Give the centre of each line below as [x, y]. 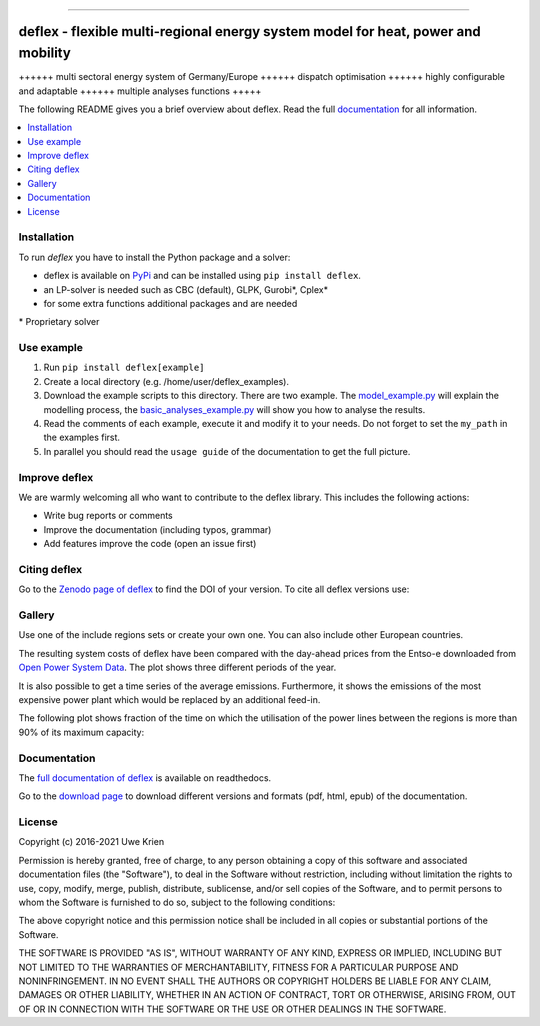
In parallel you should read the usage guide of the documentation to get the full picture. [227, 451]
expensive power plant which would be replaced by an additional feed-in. [169, 699]
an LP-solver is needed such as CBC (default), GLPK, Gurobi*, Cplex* [186, 289]
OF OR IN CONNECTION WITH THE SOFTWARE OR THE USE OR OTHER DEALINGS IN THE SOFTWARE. [232, 1009]
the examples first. [81, 437]
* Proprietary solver [59, 322]
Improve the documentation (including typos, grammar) [157, 529]
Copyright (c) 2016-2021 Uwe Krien [91, 842]
